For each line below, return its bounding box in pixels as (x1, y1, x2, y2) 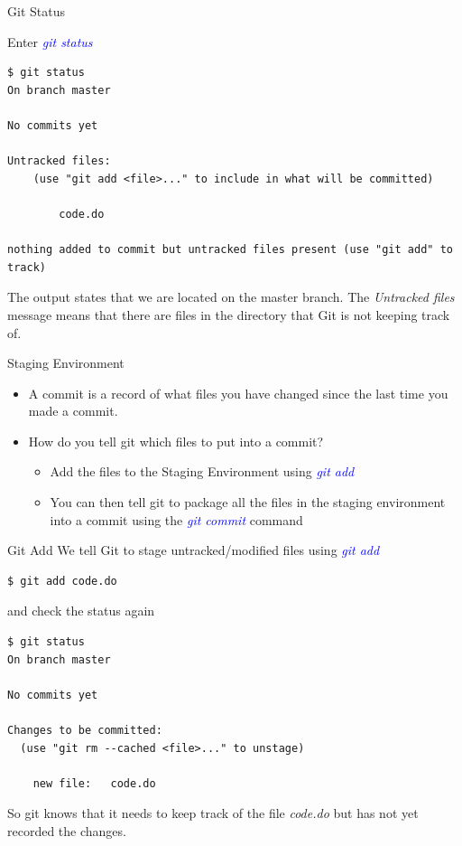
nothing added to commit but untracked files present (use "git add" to (7, 243, 453, 257)
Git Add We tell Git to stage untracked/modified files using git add (7, 540, 380, 559)
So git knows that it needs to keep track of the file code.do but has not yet (7, 804, 419, 822)
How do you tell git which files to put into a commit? (28, 431, 324, 450)
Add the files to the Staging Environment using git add (50, 462, 355, 481)
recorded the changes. (7, 821, 126, 840)
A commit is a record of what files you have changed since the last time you (28, 383, 448, 402)
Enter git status (7, 32, 93, 51)
